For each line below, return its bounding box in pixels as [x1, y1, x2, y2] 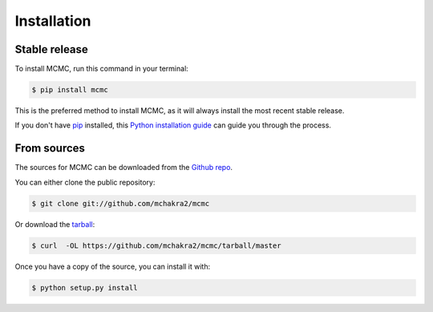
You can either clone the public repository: [14, 177, 156, 187]
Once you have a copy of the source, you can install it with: [14, 261, 211, 271]
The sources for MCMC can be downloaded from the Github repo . [14, 163, 233, 172]
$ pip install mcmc [31, 85, 108, 95]
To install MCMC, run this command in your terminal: [14, 64, 188, 74]
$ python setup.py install [31, 283, 138, 292]
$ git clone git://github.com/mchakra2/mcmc [31, 199, 210, 208]
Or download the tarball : [14, 219, 95, 229]
